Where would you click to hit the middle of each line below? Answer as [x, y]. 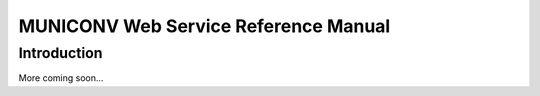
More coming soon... [61, 78]
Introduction [60, 53]
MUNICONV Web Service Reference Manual [204, 26]
